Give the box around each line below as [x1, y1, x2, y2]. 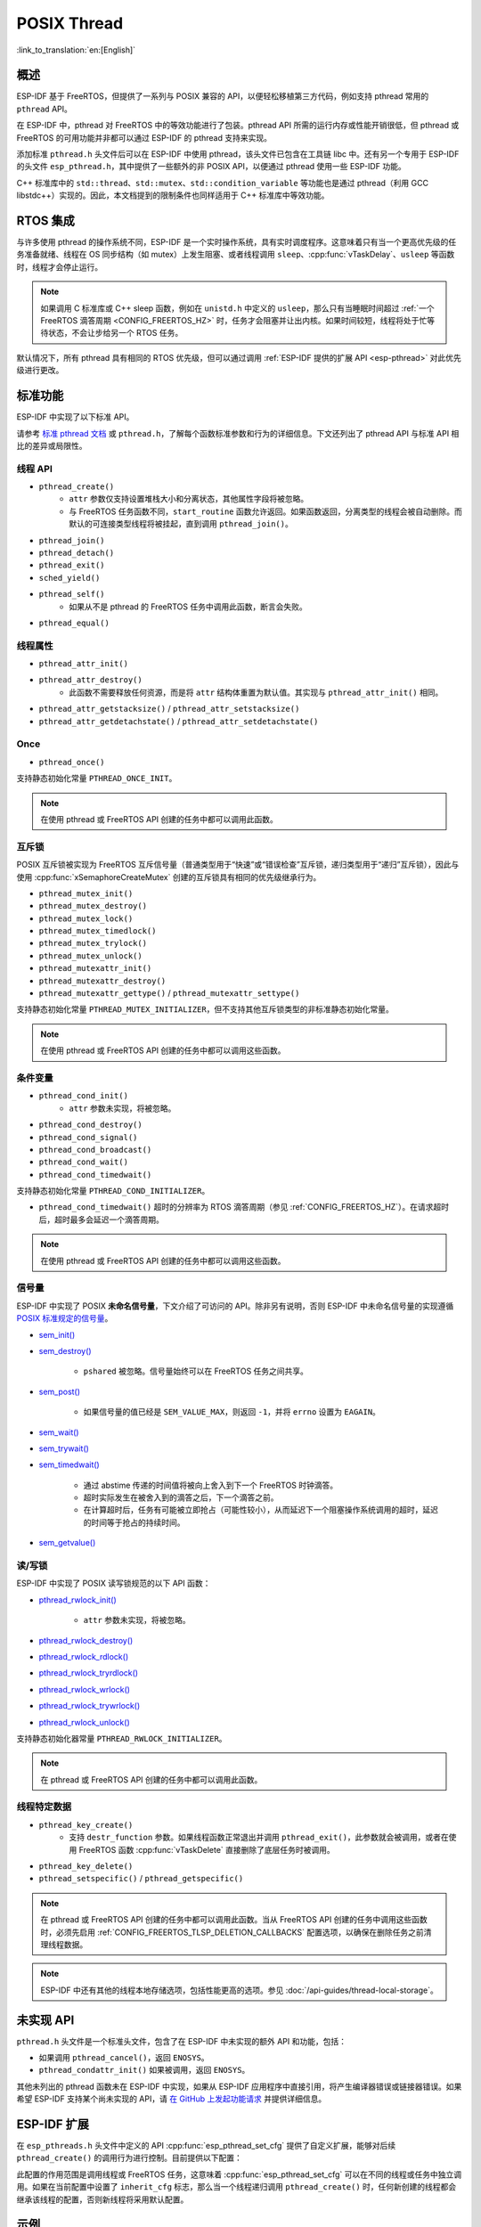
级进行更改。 [16, 365, 64, 376]
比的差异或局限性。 [16, 440, 87, 451]
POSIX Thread [16, 13, 124, 33]
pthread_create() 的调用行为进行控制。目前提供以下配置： [16, 2152, 242, 2164]
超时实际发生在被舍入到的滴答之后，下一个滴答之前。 [83, 1492, 279, 1503]
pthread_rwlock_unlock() [38, 1717, 130, 1727]
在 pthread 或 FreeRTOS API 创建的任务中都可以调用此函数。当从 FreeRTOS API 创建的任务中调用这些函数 [40, 1914, 428, 1925]
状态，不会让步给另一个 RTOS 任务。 [47, 328, 183, 339]
